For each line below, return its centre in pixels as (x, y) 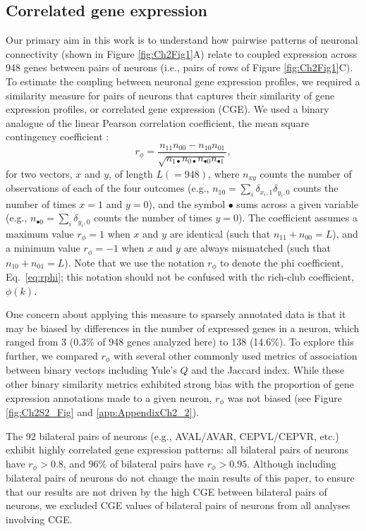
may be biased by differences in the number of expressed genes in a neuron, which (183, 328)
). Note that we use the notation (134, 262)
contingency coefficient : (57, 136)
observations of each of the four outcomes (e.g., (108, 188)
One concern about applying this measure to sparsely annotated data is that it (176, 314)
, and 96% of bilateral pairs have (134, 463)
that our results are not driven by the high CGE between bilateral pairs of (166, 491)
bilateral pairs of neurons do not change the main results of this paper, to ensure (180, 478)
